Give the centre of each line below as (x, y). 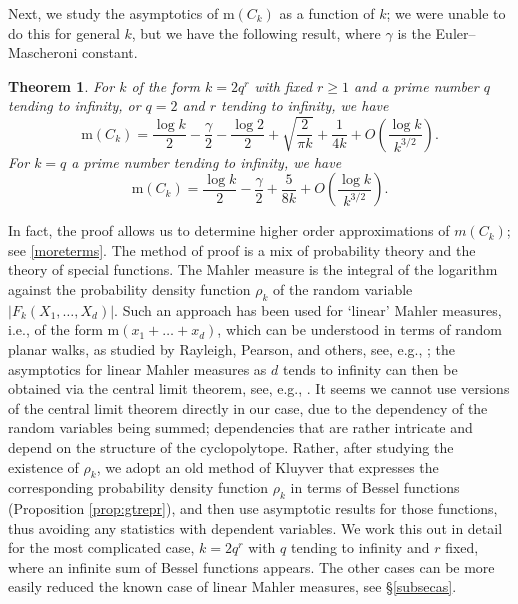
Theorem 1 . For (61, 85)
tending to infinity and (360, 547)
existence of (43, 466)
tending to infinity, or (74, 105)
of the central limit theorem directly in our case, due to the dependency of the (248, 407)
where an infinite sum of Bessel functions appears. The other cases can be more (251, 566)
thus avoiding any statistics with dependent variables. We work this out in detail (255, 527)
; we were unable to (446, 13)
